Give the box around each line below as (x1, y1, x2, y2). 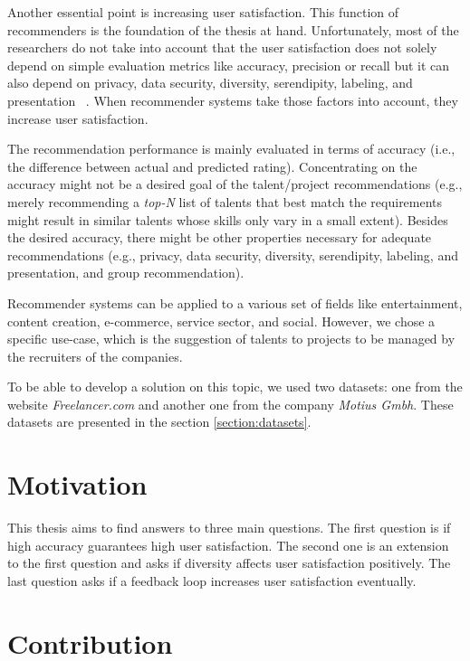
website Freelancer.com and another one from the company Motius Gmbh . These (7, 394, 454, 413)
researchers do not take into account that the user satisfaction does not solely (7, 38, 437, 57)
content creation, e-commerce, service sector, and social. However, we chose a (7, 311, 436, 330)
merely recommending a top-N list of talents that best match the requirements (7, 192, 443, 211)
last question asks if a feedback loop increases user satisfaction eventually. (7, 571, 417, 590)
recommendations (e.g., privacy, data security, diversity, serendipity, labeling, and (7, 245, 458, 264)
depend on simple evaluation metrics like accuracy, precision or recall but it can (7, 55, 450, 74)
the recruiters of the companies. (7, 346, 183, 365)
